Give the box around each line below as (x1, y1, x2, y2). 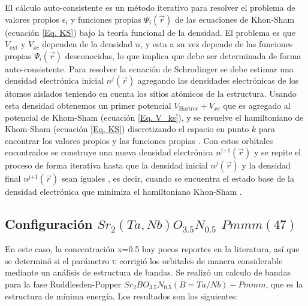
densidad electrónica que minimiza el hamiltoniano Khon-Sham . (5, 185, 242, 198)
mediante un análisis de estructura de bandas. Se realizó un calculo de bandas (5, 266, 291, 279)
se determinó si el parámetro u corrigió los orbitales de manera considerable (5, 254, 283, 267)
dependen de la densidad (42, 38, 133, 50)
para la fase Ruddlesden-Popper (5, 277, 122, 290)
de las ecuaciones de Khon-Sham (175, 13, 295, 25)
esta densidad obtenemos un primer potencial (5, 99, 171, 111)
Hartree (179, 106, 198, 112)
